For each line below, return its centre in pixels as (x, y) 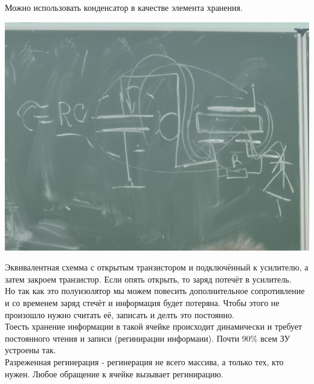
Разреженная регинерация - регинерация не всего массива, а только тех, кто (144, 361)
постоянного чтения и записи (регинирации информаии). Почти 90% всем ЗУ (148, 338)
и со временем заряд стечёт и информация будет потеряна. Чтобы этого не (142, 302)
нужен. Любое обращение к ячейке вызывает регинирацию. (114, 373)
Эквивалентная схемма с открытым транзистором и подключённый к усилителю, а (157, 267)
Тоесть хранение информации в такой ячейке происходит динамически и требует (154, 326)
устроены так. (30, 350)
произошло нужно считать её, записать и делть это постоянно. (120, 314)
